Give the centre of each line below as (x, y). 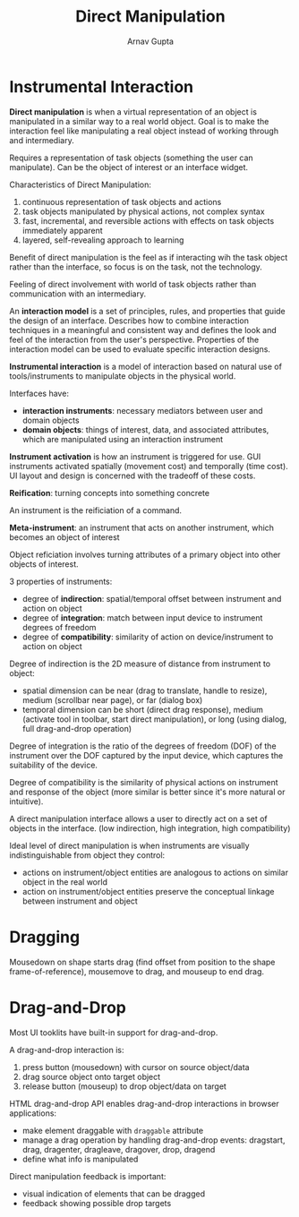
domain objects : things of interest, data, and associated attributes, (145, 429)
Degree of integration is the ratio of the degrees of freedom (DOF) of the (143, 746)
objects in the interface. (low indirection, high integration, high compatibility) (150, 828)
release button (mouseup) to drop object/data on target (124, 1086)
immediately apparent (62, 230)
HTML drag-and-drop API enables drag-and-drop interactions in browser (144, 1103)
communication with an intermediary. (77, 294)
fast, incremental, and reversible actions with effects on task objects (148, 220)
